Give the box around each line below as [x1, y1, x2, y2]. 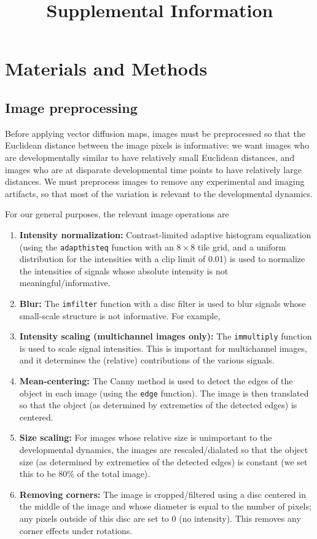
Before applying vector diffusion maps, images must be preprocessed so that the [5, 126, 305, 139]
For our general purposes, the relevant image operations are [5, 207, 229, 220]
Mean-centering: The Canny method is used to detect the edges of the [19, 374, 293, 387]
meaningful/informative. [19, 276, 111, 289]
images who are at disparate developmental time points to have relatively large [5, 163, 302, 176]
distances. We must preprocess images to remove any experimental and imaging [5, 175, 305, 188]
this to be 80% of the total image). [19, 467, 151, 480]
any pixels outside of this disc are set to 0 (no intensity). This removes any [19, 512, 301, 525]
